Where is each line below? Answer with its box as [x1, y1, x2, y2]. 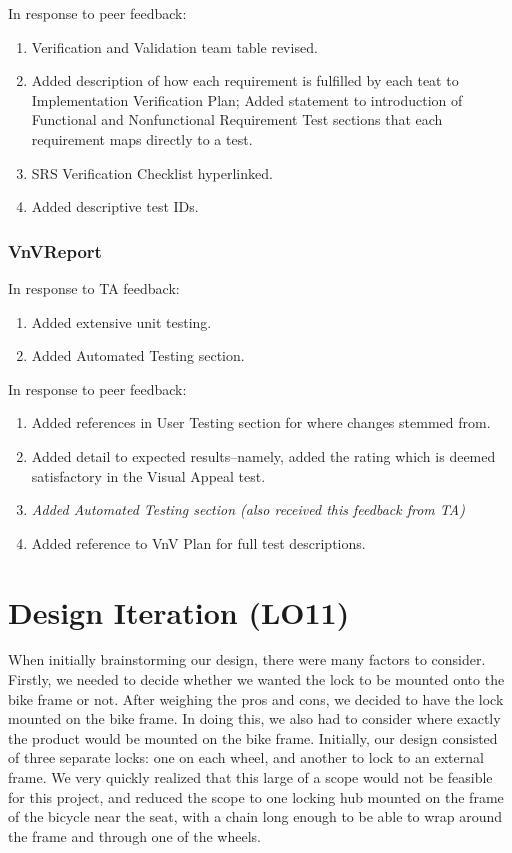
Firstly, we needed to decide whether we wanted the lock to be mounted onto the [8, 669, 505, 690]
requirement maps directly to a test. [31, 128, 253, 149]
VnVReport [8, 238, 102, 263]
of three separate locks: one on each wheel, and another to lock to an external [8, 747, 484, 768]
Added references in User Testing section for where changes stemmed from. [31, 412, 491, 433]
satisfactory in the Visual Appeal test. [31, 465, 266, 486]
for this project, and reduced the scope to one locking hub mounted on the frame [8, 786, 504, 807]
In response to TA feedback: [8, 277, 180, 298]
